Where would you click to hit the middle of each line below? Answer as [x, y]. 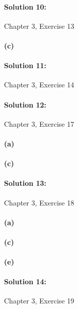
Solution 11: [25, 65]
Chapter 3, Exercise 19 [39, 301]
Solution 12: [25, 104]
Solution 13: [25, 183]
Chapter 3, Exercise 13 [39, 25]
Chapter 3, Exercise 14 [39, 85]
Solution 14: [25, 281]
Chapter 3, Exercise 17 [39, 123]
